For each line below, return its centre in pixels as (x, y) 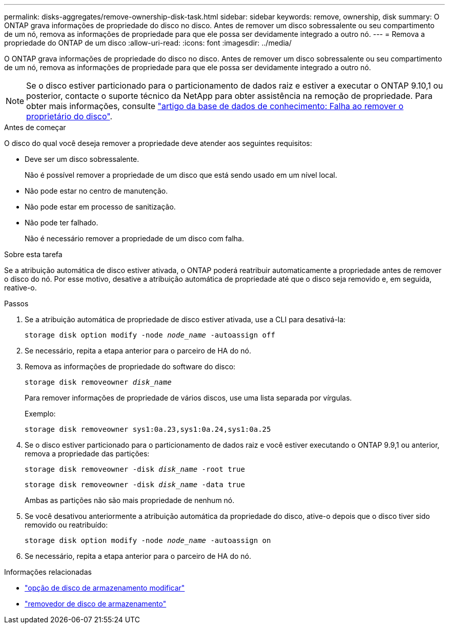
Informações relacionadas (48, 572)
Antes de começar (35, 127)
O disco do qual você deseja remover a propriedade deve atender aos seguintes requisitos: (158, 143)
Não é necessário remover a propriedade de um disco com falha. (135, 238)
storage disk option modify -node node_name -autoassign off (150, 335)
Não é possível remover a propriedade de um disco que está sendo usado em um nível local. (181, 175)
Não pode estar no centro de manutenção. (96, 191)
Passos (16, 303)
